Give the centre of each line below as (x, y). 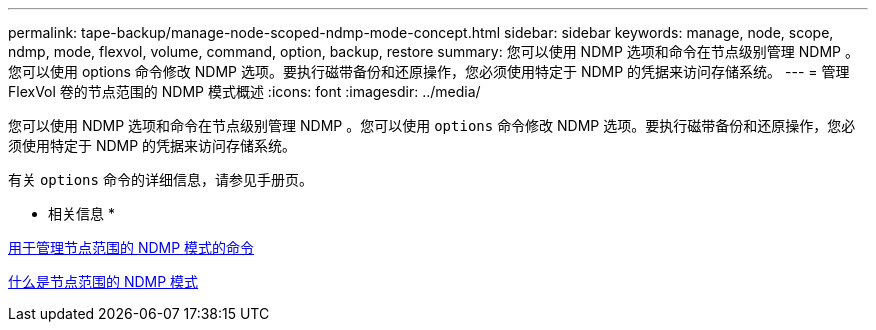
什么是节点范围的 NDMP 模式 (103, 281)
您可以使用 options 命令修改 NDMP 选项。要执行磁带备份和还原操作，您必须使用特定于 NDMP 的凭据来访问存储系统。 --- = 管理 (429, 71)
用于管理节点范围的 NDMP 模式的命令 (131, 247)
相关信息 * (81, 213)
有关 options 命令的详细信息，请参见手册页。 (160, 179)
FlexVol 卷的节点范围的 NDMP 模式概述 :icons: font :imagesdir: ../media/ (244, 91)
